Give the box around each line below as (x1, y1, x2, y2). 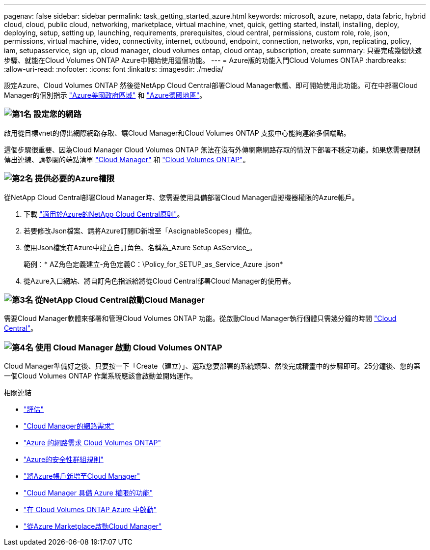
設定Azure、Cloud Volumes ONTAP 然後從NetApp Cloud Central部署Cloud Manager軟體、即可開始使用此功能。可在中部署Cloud (4, 81, 418, 89)
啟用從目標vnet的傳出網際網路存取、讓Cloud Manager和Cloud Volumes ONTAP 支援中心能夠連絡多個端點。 (4, 128, 350, 137)
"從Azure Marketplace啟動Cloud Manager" (24, 522, 162, 530)
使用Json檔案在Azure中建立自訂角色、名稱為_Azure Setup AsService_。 (24, 243, 257, 252)
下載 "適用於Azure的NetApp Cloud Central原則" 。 (24, 209, 184, 218)
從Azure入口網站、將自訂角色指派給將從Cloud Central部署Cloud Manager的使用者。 (24, 276, 295, 285)
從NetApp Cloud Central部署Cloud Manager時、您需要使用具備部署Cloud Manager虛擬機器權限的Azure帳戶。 (4, 193, 359, 202)
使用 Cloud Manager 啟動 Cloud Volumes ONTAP (35, 342, 222, 352)
